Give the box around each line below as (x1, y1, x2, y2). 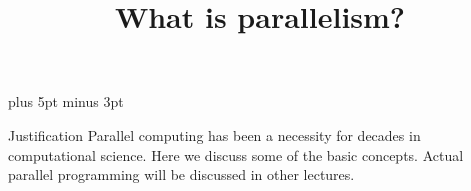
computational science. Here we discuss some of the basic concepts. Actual (8, 144, 464, 165)
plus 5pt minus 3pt (8, 91, 124, 112)
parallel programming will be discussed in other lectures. (8, 164, 355, 185)
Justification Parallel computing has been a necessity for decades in (8, 124, 421, 145)
